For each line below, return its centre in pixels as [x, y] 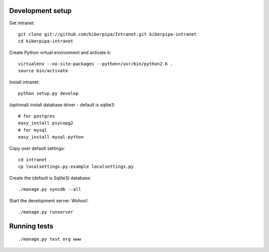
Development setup [40, 11]
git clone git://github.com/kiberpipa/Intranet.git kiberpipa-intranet [107, 34]
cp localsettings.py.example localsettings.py [76, 167]
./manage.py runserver [46, 212]
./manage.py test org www [50, 239]
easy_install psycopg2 [46, 123]
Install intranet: [24, 82]
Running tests [31, 226]
